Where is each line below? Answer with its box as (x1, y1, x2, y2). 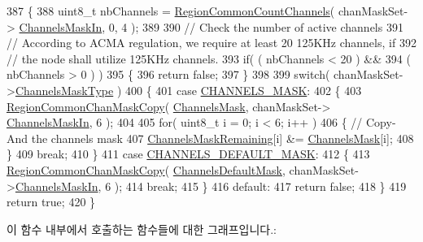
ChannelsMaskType (15, 81, 114, 98)
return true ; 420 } (7, 193, 96, 210)
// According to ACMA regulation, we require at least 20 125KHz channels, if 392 (7, 34, 416, 51)
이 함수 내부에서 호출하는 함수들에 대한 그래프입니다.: (7, 220, 277, 237)
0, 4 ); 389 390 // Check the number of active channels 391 (108, 18, 403, 35)
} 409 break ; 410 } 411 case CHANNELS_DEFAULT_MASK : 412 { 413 (7, 145, 370, 162)
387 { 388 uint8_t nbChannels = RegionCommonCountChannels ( (7, 2, 335, 19)
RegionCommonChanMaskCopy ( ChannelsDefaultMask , (7, 161, 286, 178)
